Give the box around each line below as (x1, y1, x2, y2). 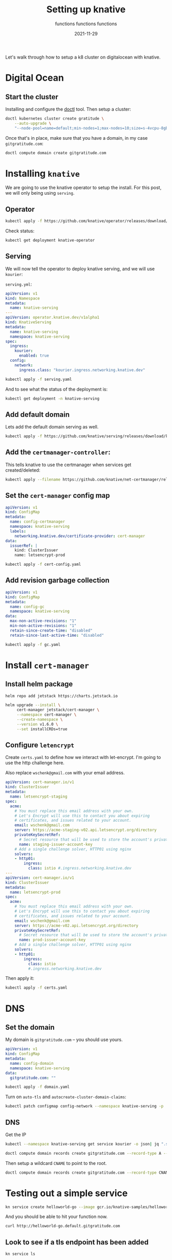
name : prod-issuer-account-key (18, 937, 86, 942)
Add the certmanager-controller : (5, 448, 111, 457)
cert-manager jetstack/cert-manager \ (16, 708, 100, 713)
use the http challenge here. (5, 759, 65, 766)
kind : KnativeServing (5, 320, 52, 325)
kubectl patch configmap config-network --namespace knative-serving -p (5, 1104, 164, 1109)
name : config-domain (10, 1061, 54, 1066)
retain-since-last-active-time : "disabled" (10, 633, 104, 638)
